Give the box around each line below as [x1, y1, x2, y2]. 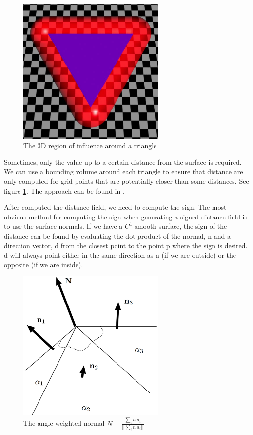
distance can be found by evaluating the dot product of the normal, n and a [4, 230, 231, 240]
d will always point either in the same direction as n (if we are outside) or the [4, 250, 236, 260]
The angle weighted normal [23, 418, 105, 428]
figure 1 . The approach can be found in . [4, 185, 125, 196]
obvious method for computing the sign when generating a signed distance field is [4, 211, 248, 221]
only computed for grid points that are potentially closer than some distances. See [4, 175, 249, 186]
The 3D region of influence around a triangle [23, 140, 157, 151]
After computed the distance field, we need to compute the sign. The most [4, 202, 227, 212]
